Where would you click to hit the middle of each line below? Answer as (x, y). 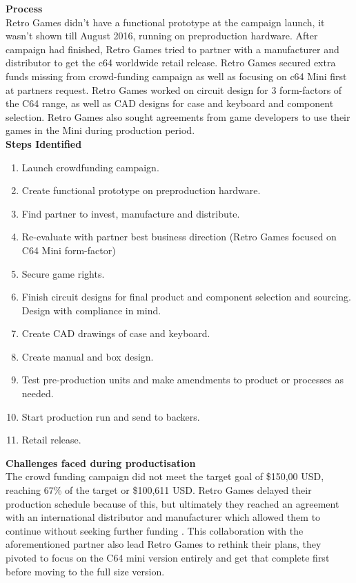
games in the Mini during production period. (100, 130)
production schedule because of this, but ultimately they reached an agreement (172, 503)
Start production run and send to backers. (111, 416)
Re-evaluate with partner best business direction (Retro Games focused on (179, 237)
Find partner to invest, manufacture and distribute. (131, 213)
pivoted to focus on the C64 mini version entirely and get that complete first (168, 557)
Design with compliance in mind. (91, 310)
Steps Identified (44, 143)
